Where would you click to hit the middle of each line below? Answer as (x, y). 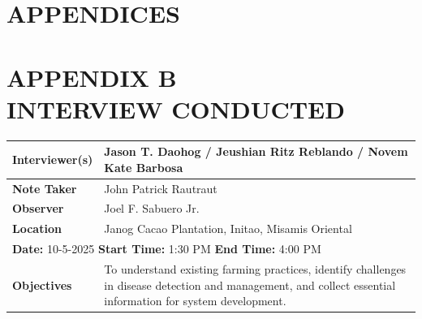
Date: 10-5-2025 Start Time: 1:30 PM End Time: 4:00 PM (167, 249)
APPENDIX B (92, 77)
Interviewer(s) (53, 159)
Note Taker (45, 188)
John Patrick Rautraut (161, 188)
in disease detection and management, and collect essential (250, 285)
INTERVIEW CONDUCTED (176, 108)
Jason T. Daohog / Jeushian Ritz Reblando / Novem (256, 151)
